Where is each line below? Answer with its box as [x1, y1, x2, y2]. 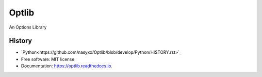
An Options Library [9, 24, 47, 30]
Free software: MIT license [21, 56, 75, 62]
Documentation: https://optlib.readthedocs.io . [21, 63, 113, 69]
